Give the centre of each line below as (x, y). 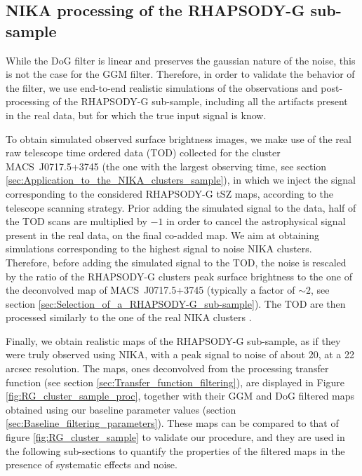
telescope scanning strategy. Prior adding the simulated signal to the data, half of (181, 207)
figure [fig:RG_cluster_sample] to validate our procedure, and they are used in (175, 437)
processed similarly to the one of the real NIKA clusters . (129, 317)
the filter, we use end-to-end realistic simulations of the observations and (162, 87)
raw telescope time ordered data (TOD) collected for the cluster (143, 152)
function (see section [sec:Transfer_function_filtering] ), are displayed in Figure (175, 382)
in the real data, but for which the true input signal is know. (136, 115)
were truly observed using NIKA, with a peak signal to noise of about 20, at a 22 (180, 354)
